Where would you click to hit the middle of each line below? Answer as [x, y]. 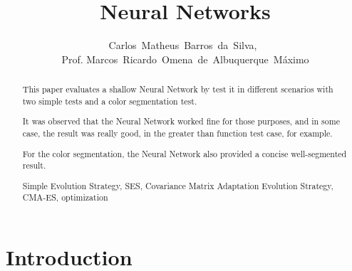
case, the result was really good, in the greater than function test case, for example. [177, 133]
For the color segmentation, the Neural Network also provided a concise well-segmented [185, 153]
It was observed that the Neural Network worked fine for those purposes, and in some [181, 121]
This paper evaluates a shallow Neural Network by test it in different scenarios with [178, 89]
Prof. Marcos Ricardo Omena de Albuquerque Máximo [185, 59]
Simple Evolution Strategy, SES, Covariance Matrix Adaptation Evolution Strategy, [178, 185]
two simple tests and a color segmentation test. [110, 101]
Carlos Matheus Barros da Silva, [183, 45]
